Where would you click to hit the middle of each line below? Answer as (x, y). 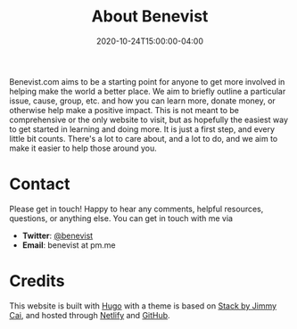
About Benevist (150, 16)
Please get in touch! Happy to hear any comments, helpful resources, (136, 209)
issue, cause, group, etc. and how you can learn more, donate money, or (143, 101)
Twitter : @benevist (58, 235)
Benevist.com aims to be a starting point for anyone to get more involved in (147, 81)
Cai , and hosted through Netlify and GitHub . (90, 315)
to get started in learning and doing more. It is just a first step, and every (142, 129)
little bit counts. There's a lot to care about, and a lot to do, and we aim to (144, 138)
